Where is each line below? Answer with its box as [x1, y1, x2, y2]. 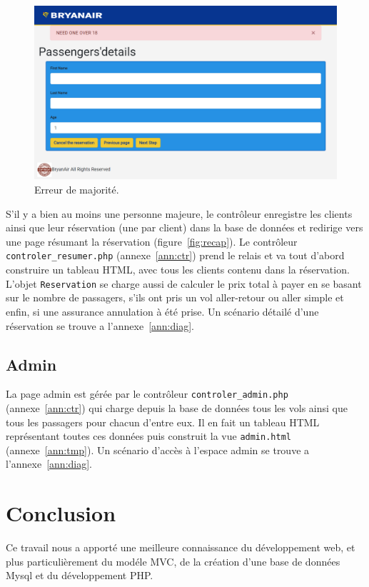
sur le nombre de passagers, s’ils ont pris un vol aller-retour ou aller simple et [6, 290, 344, 305]
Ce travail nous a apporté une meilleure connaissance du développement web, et [6, 540, 355, 555]
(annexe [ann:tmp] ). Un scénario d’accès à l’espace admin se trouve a [6, 442, 310, 457]
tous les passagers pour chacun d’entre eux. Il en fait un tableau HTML [6, 414, 320, 429]
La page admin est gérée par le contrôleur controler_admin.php [6, 386, 288, 401]
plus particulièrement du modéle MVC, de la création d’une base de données [6, 553, 340, 568]
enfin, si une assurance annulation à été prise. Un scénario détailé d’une [6, 303, 319, 318]
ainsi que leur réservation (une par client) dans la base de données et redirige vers [6, 220, 363, 235]
